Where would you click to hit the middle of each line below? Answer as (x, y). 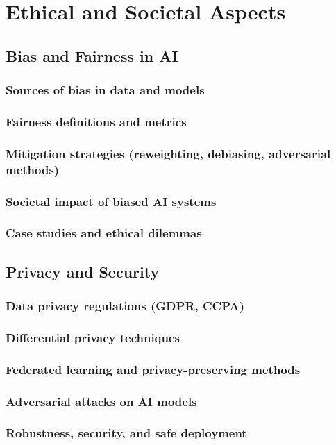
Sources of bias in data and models (105, 90)
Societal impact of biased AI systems (111, 201)
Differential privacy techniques (93, 337)
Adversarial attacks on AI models (101, 401)
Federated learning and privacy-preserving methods (153, 369)
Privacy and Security (83, 271)
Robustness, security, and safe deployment (126, 433)
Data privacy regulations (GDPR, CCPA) (125, 305)
